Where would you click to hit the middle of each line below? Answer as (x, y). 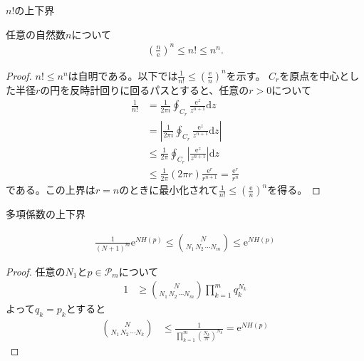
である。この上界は (51, 190)
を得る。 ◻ (294, 190)
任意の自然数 (36, 34)
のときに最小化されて (169, 190)
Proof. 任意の (36, 271)
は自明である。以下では (123, 75)
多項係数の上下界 (46, 214)
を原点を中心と (314, 75)
